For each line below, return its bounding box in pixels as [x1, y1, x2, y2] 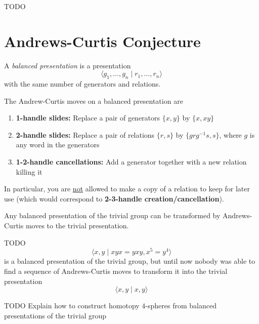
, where [219, 129, 242, 140]
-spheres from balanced [145, 300, 217, 311]
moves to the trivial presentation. [25, 220, 129, 231]
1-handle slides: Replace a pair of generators [16, 112, 160, 123]
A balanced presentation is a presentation [4, 60, 131, 70]
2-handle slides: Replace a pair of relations [16, 129, 155, 140]
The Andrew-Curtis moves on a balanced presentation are [4, 95, 183, 106]
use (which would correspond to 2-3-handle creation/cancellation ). [4, 193, 224, 204]
